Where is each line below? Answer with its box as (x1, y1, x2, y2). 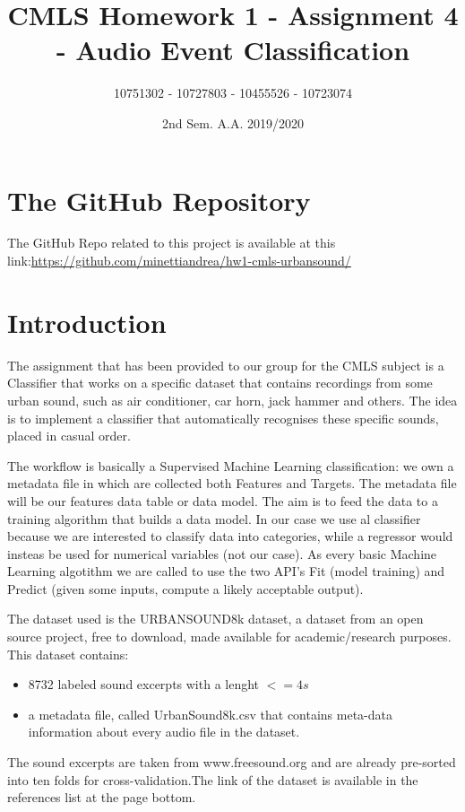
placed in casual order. (7, 426, 131, 445)
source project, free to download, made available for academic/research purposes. (7, 627, 452, 646)
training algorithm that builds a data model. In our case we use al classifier (7, 509, 421, 528)
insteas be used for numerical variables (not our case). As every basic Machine (7, 544, 437, 563)
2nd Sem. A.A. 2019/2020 (162, 113, 304, 132)
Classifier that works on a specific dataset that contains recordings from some (7, 373, 433, 392)
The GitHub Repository (7, 181, 311, 218)
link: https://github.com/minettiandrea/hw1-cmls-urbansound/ (7, 251, 351, 270)
